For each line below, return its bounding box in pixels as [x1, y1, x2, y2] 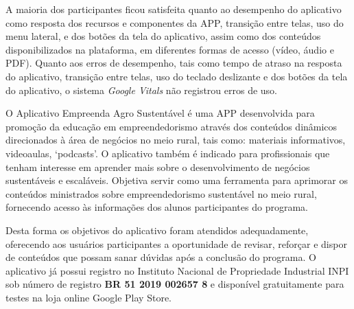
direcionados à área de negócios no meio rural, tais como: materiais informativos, [5, 133, 346, 147]
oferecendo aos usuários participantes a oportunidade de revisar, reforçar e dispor [5, 236, 347, 251]
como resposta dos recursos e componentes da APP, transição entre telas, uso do [5, 15, 344, 30]
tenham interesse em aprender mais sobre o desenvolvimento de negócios [5, 159, 310, 174]
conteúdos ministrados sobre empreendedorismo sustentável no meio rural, [5, 186, 317, 201]
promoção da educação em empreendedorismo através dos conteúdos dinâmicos [5, 119, 338, 133]
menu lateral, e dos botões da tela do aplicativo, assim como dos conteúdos [5, 29, 321, 43]
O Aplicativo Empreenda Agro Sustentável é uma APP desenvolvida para [5, 106, 315, 120]
